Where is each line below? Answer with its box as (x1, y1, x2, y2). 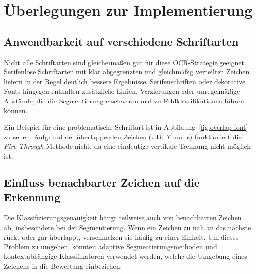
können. (4, 105, 28, 115)
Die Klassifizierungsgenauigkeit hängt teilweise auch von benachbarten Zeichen (4, 212, 242, 223)
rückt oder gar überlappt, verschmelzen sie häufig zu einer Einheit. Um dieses (4, 232, 239, 242)
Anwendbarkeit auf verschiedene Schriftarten (4, 34, 239, 49)
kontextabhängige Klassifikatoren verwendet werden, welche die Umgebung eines (4, 251, 247, 261)
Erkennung (4, 189, 61, 205)
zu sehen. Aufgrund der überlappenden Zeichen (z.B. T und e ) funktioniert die (4, 131, 242, 141)
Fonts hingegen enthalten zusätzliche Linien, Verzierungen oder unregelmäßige (4, 86, 240, 96)
